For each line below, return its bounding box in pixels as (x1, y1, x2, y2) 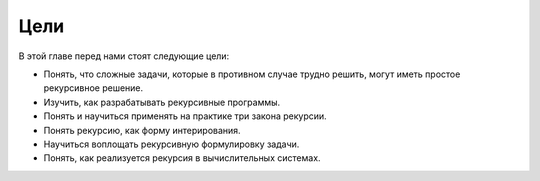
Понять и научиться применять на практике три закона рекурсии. (43, 110, 327, 122)
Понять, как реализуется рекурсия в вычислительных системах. (43, 152, 321, 164)
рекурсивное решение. (43, 82, 144, 94)
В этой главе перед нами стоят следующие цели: (18, 50, 230, 62)
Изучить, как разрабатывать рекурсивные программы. (43, 96, 281, 108)
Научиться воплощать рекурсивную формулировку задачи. (43, 138, 300, 150)
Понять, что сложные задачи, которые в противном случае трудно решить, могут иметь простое (43, 68, 461, 80)
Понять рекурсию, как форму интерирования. (43, 124, 241, 136)
